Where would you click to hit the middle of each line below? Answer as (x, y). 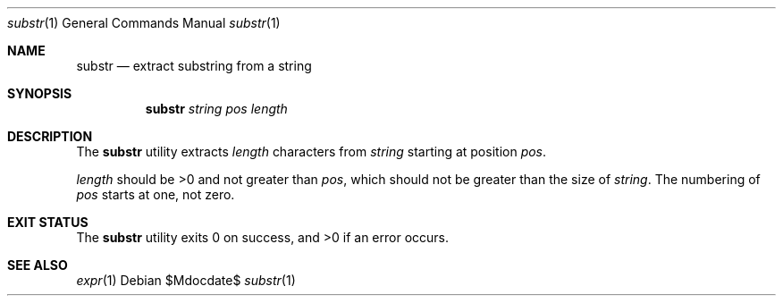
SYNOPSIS (40, 93)
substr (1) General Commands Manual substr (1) (144, 23)
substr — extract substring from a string (194, 66)
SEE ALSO (38, 265)
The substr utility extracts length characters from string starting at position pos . (312, 151)
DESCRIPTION (50, 136)
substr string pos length (216, 109)
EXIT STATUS (48, 222)
